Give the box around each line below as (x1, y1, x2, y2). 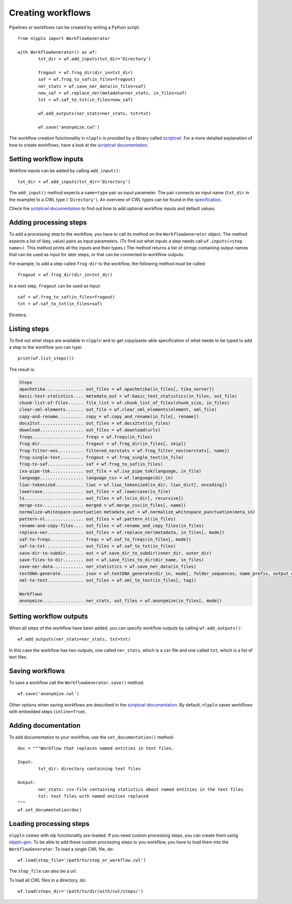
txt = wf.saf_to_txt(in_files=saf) (18, 301, 103, 307)
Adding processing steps (9, 219, 87, 227)
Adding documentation (9, 721, 81, 729)
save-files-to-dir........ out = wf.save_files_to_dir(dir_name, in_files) (19, 557, 204, 562)
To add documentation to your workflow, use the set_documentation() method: (9, 734, 174, 740)
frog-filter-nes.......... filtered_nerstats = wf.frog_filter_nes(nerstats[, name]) (19, 448, 230, 453)
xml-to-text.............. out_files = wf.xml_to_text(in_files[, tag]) (19, 578, 197, 583)
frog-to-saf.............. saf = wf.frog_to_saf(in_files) (19, 462, 163, 467)
